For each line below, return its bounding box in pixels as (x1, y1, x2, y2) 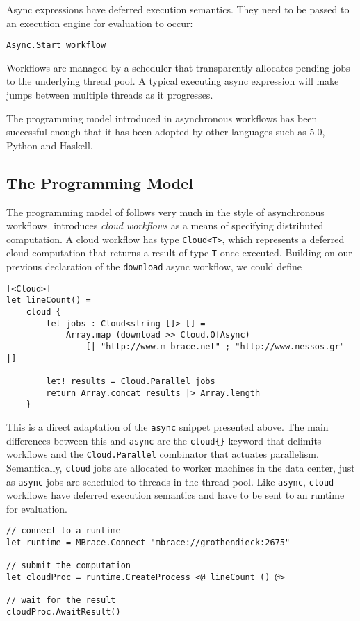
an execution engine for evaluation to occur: (6, 15, 193, 30)
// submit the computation (6, 561, 131, 571)
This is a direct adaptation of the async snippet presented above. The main (6, 419, 329, 433)
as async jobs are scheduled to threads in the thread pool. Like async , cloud (6, 474, 334, 488)
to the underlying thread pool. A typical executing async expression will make (6, 74, 339, 88)
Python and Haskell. (6, 138, 93, 152)
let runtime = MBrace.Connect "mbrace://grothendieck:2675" (6, 538, 291, 548)
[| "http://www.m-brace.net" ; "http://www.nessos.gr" (85, 342, 345, 352)
